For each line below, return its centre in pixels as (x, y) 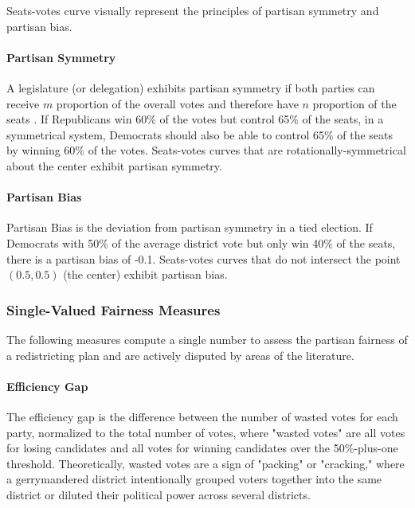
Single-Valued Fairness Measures (114, 309)
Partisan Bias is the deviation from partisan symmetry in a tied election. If (190, 227)
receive (23, 103)
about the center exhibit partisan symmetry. (114, 165)
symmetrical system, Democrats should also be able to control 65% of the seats (200, 134)
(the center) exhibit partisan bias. (145, 274)
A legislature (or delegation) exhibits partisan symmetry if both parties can (191, 87)
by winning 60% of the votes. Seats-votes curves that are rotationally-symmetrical (206, 150)
